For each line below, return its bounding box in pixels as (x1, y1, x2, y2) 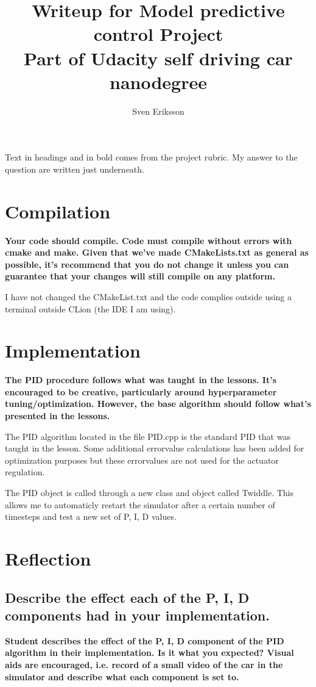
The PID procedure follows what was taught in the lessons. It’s (5, 373, 277, 386)
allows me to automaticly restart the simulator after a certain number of (5, 498, 275, 511)
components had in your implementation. (5, 605, 270, 624)
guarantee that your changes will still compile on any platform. (5, 270, 275, 282)
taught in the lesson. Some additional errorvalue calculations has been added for (5, 442, 304, 455)
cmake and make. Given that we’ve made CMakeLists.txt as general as (5, 246, 309, 259)
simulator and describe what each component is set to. (5, 670, 239, 683)
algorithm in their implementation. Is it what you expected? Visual (5, 646, 294, 659)
